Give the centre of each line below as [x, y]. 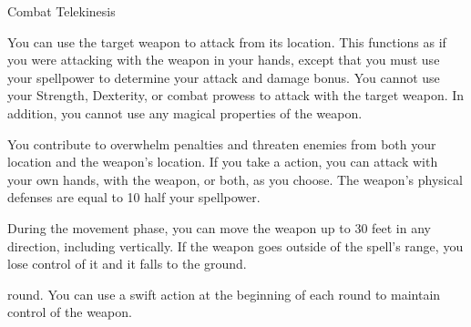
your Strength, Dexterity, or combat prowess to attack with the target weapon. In [236, 95]
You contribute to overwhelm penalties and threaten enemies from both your [222, 143]
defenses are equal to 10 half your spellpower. [134, 197]
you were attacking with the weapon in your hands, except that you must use [224, 60]
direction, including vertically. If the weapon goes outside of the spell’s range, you [235, 245]
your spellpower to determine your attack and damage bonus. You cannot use [224, 77]
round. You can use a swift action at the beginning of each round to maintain [224, 294]
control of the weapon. [70, 312]
